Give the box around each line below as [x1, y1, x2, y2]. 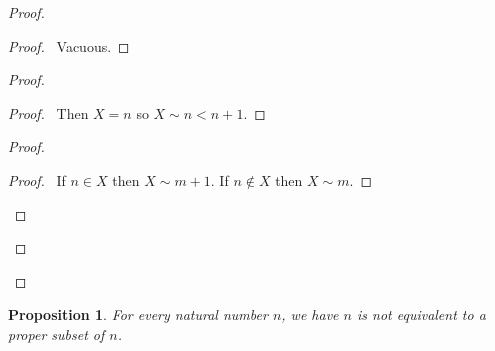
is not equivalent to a [356, 304, 486, 325]
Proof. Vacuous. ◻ [8, 35, 130, 56]
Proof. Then [8, 102, 89, 123]
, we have [281, 304, 339, 325]
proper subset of [8, 323, 105, 344]
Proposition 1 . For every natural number [8, 304, 268, 325]
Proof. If [8, 169, 66, 190]
